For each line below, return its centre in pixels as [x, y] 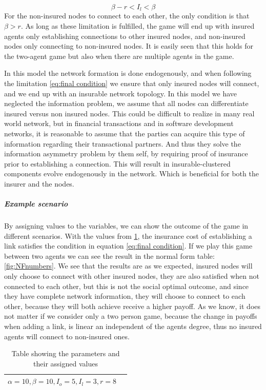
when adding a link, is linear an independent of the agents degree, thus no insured [133, 326]
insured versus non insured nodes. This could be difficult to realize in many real [129, 113]
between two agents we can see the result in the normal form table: [109, 255]
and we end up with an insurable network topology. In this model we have [121, 93]
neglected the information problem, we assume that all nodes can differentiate [126, 103]
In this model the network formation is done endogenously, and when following [128, 73]
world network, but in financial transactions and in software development [119, 123]
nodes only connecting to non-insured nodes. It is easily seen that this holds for [129, 46]
